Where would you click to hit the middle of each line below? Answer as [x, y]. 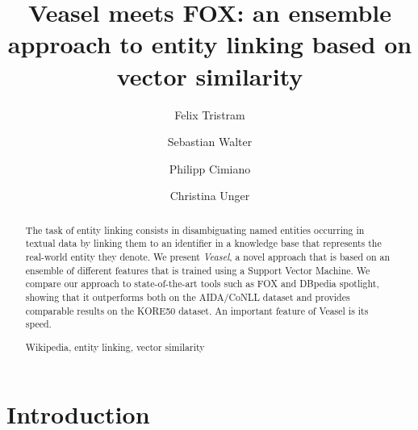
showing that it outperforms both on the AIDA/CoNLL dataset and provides [188, 296]
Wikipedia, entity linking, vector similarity [115, 347]
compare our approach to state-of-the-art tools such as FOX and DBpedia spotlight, [202, 284]
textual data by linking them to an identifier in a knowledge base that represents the [203, 243]
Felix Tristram [210, 114]
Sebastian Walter [210, 142]
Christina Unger [210, 196]
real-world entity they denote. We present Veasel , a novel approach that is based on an [208, 256]
